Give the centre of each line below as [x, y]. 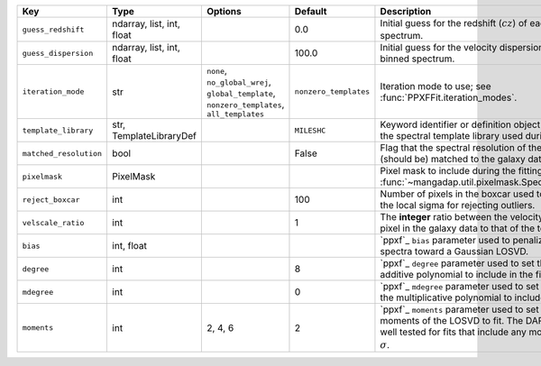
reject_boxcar [51, 200]
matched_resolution [62, 153]
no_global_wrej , [239, 82]
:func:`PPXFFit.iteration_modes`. [449, 97]
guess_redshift [53, 29]
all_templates [235, 114]
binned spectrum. [417, 59]
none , [216, 70]
